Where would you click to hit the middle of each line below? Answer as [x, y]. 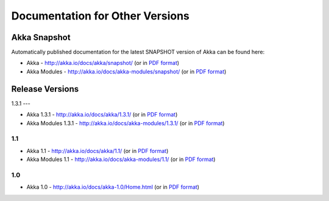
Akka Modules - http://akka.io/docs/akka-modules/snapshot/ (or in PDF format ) [126, 71]
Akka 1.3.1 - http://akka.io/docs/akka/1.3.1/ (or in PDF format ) [102, 115]
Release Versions [45, 89]
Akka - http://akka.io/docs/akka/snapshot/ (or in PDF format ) [103, 63]
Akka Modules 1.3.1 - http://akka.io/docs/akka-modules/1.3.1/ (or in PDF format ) [126, 123]
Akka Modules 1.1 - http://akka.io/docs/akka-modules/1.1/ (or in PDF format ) [121, 159]
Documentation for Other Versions [101, 16]
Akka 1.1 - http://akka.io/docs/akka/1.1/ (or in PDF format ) [97, 151]
